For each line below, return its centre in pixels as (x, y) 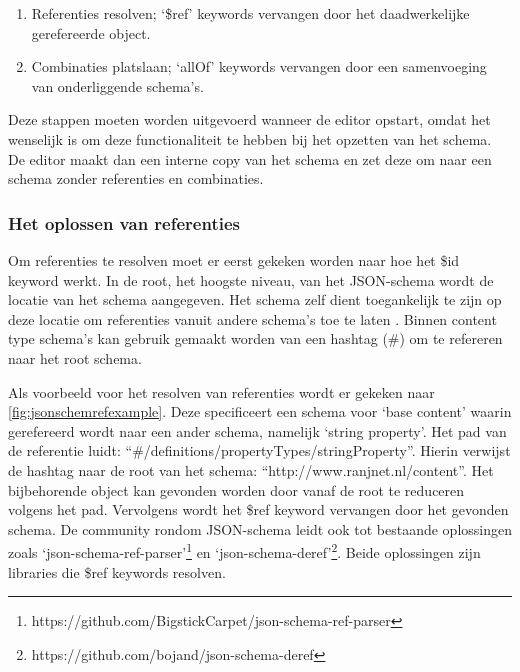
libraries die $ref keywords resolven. (117, 571)
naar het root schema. (75, 357)
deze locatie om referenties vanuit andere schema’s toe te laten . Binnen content (252, 318)
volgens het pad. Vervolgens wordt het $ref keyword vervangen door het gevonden (258, 509)
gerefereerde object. (91, 32)
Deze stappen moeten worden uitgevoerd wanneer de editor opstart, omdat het (249, 119)
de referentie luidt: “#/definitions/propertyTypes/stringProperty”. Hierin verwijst (259, 450)
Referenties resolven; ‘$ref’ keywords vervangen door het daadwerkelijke (250, 13)
